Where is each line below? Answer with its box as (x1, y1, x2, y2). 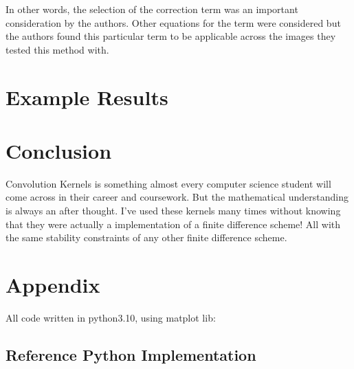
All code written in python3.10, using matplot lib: (5, 310, 216, 324)
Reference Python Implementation (5, 344, 256, 365)
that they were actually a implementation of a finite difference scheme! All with (5, 216, 341, 231)
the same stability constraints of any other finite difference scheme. (5, 230, 287, 245)
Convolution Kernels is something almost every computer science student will (5, 176, 331, 190)
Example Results (5, 82, 168, 111)
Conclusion (5, 136, 112, 164)
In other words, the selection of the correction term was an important (5, 2, 298, 16)
